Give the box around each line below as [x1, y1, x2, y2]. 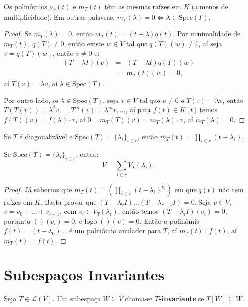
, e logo [75, 215, 97, 226]
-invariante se [159, 293, 204, 303]
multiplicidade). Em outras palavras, [4, 11, 115, 22]
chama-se [125, 293, 153, 303]
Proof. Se [4, 28, 32, 39]
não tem [218, 184, 244, 194]
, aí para [125, 104, 151, 115]
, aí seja [198, 38, 222, 48]
